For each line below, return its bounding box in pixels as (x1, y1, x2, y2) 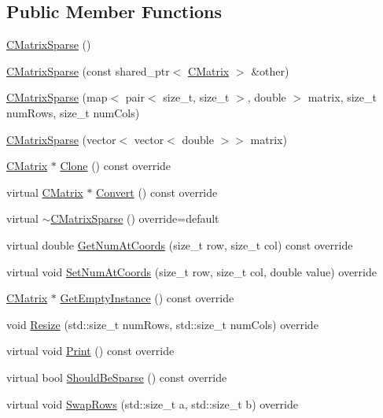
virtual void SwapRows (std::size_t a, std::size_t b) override (6, 395, 298, 412)
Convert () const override (96, 183, 218, 200)
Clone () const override (60, 157, 171, 174)
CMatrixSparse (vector (6, 131, 116, 147)
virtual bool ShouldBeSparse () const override (6, 368, 227, 385)
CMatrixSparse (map (6, 89, 108, 105)
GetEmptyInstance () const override (60, 290, 234, 306)
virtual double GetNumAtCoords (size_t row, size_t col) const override (6, 236, 353, 253)
